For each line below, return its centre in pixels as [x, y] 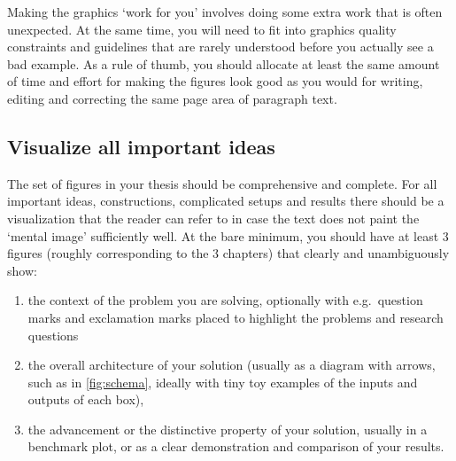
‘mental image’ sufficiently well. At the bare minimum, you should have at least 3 [228, 235]
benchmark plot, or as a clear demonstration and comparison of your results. [236, 446]
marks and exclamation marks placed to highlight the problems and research [236, 317]
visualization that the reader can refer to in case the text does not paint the [213, 218]
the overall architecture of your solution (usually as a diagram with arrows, [232, 365]
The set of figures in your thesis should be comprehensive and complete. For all [222, 183]
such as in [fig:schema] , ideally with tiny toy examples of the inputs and [223, 382]
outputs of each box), [86, 399]
